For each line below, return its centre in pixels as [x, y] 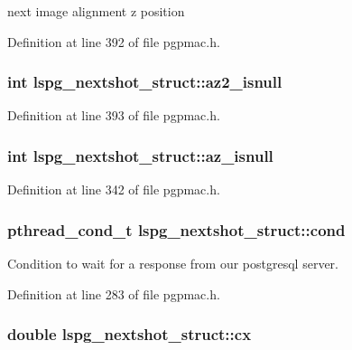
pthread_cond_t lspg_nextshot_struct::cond [176, 229]
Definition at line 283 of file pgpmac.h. [114, 293]
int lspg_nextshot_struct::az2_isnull [145, 82]
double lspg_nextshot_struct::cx [130, 334]
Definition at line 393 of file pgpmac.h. [114, 115]
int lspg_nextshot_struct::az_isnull [140, 155]
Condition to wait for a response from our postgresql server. [173, 264]
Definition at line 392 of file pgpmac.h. [114, 41]
